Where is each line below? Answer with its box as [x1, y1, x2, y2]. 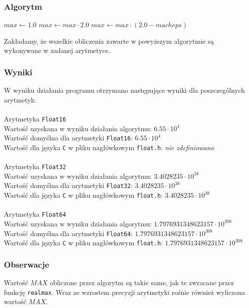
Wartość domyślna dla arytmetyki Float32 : [4, 180, 133, 190]
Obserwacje [4, 258, 49, 270]
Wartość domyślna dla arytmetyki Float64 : [4, 228, 133, 238]
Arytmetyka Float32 [4, 161, 66, 171]
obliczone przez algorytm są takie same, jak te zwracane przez [49, 277, 234, 288]
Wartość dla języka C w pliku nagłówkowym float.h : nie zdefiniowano [4, 142, 215, 152]
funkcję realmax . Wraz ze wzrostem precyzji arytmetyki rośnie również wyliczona [4, 287, 245, 297]
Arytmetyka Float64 [4, 209, 66, 219]
